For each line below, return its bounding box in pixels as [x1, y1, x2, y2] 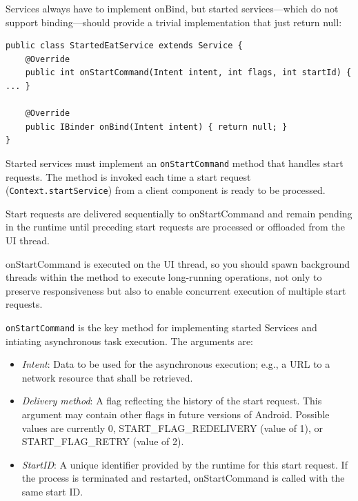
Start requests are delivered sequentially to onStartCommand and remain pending [6, 206, 352, 220]
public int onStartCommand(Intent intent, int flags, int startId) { [25, 68, 352, 78]
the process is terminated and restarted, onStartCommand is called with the [21, 471, 345, 485]
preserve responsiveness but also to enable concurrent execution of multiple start [6, 283, 346, 297]
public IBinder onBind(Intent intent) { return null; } [25, 121, 288, 132]
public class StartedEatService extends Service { [6, 41, 243, 51]
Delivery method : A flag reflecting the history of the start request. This [21, 393, 322, 408]
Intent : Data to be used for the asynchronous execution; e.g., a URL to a [21, 357, 330, 371]
